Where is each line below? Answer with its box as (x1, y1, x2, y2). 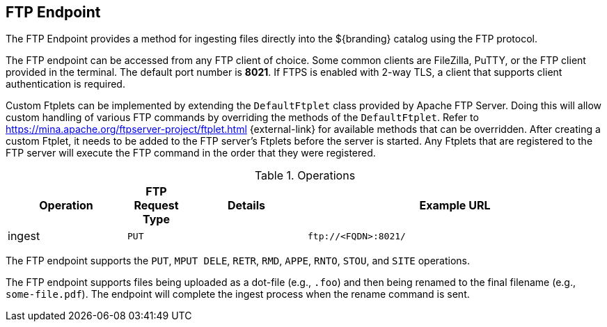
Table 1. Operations (254, 168, 356, 183)
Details (228, 198, 265, 213)
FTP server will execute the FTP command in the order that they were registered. (6, 147, 376, 159)
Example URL (419, 198, 491, 213)
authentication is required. (6, 78, 125, 90)
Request (134, 198, 179, 213)
